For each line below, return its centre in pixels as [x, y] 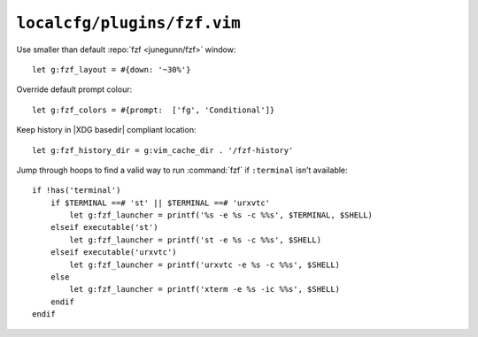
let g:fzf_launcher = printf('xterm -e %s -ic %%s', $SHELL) [205, 289]
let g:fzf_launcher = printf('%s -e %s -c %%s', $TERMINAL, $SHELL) [221, 215]
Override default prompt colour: [74, 89]
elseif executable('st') [104, 227]
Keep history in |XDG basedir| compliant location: [106, 130]
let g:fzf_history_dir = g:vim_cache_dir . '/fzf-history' [163, 150]
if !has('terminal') [77, 191]
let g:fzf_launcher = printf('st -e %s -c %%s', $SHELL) [196, 240]
